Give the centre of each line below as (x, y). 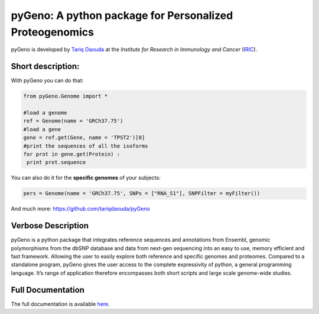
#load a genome (45, 113)
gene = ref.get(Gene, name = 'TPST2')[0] (84, 138)
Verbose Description (50, 226)
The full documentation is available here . (61, 304)
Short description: (45, 67)
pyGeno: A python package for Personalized (122, 15)
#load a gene (42, 129)
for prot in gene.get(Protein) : (72, 154)
